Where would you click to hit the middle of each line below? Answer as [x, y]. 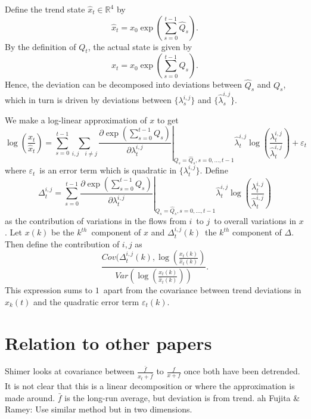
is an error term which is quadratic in [108, 170]
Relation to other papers [108, 342]
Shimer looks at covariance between [70, 371]
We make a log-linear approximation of [76, 120]
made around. [30, 397]
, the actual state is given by [140, 46]
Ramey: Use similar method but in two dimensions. [99, 409]
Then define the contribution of [62, 243]
